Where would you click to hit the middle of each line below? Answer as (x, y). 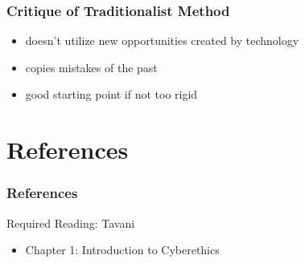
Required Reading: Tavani (71, 223)
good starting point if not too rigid (111, 94)
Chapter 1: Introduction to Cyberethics (122, 250)
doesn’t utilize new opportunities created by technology (162, 40)
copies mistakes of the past (91, 67)
